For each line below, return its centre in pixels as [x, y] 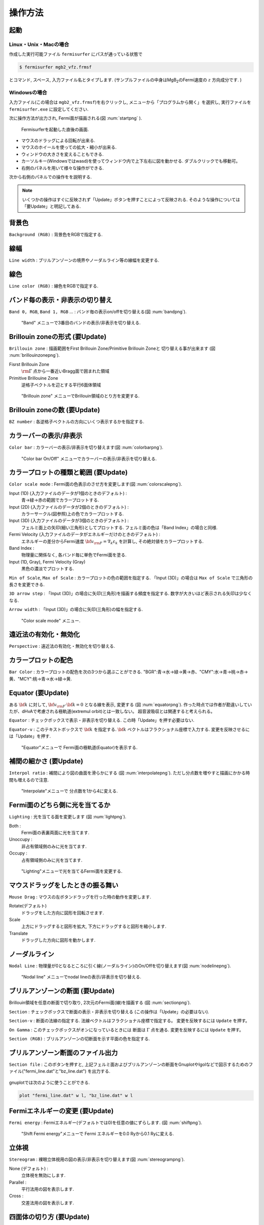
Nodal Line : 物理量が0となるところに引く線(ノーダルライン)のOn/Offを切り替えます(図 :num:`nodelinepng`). [120, 966]
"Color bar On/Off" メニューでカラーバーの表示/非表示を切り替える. [89, 459]
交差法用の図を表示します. [48, 1202]
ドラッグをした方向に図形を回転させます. [63, 913]
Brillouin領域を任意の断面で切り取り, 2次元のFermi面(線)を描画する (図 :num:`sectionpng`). [100, 1003]
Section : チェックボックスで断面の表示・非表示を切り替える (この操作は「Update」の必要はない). [109, 1011]
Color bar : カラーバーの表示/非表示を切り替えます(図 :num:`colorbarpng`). [86, 447]
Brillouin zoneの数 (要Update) [55, 410]
